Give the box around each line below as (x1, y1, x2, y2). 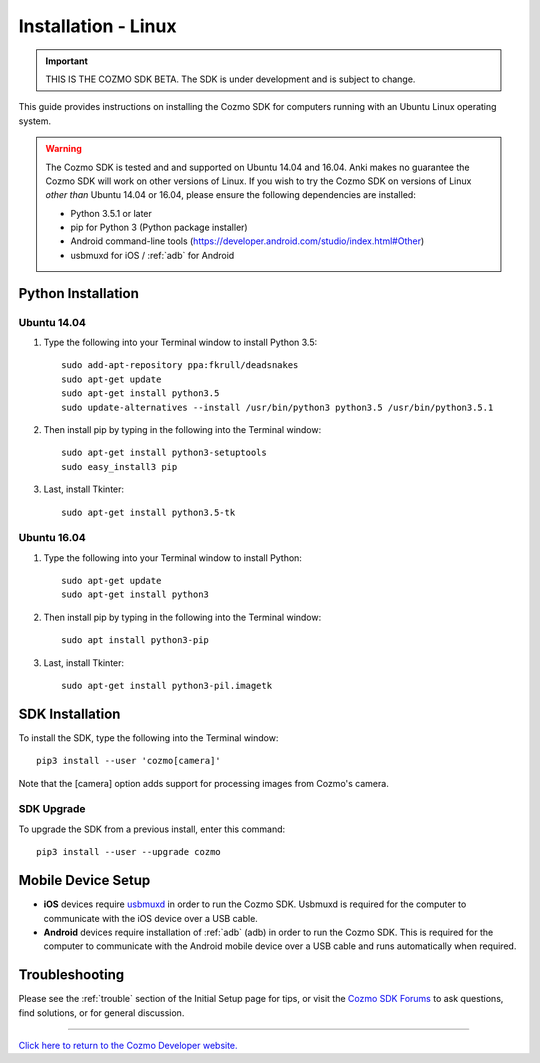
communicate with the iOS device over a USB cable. (43, 912, 259, 924)
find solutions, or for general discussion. (18, 1006, 185, 1019)
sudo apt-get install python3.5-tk (61, 506, 236, 518)
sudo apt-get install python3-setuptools (61, 447, 267, 459)
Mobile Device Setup (18, 872, 151, 889)
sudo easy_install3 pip (61, 461, 178, 472)
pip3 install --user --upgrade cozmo (36, 846, 222, 858)
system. (18, 115, 52, 127)
